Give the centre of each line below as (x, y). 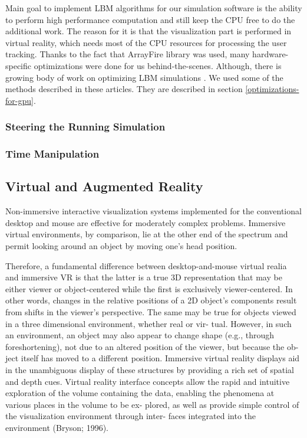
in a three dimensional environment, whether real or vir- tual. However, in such (148, 323)
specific (19, 65)
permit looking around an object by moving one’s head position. (121, 246)
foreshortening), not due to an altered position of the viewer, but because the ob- (152, 346)
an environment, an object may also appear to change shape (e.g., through (140, 335)
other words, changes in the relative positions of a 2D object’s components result (151, 300)
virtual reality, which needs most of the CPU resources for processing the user (146, 42)
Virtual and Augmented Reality (104, 186)
